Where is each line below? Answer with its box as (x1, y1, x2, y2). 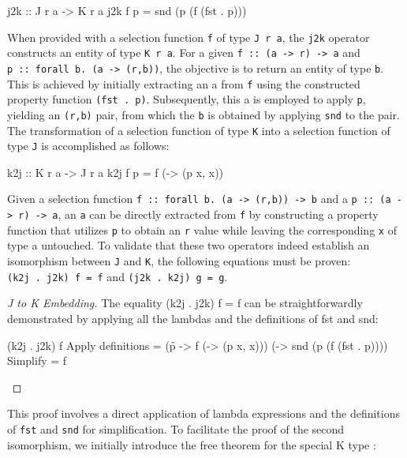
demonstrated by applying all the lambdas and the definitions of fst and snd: (7, 310, 379, 326)
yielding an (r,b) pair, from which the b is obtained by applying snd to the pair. (7, 106, 400, 122)
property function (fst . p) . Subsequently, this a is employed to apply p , (7, 91, 366, 107)
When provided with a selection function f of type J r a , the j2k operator (7, 28, 370, 45)
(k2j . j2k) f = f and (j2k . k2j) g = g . (7, 268, 228, 284)
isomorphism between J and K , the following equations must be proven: (7, 253, 351, 268)
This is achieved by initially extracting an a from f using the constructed (7, 75, 360, 92)
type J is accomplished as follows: (7, 137, 170, 154)
